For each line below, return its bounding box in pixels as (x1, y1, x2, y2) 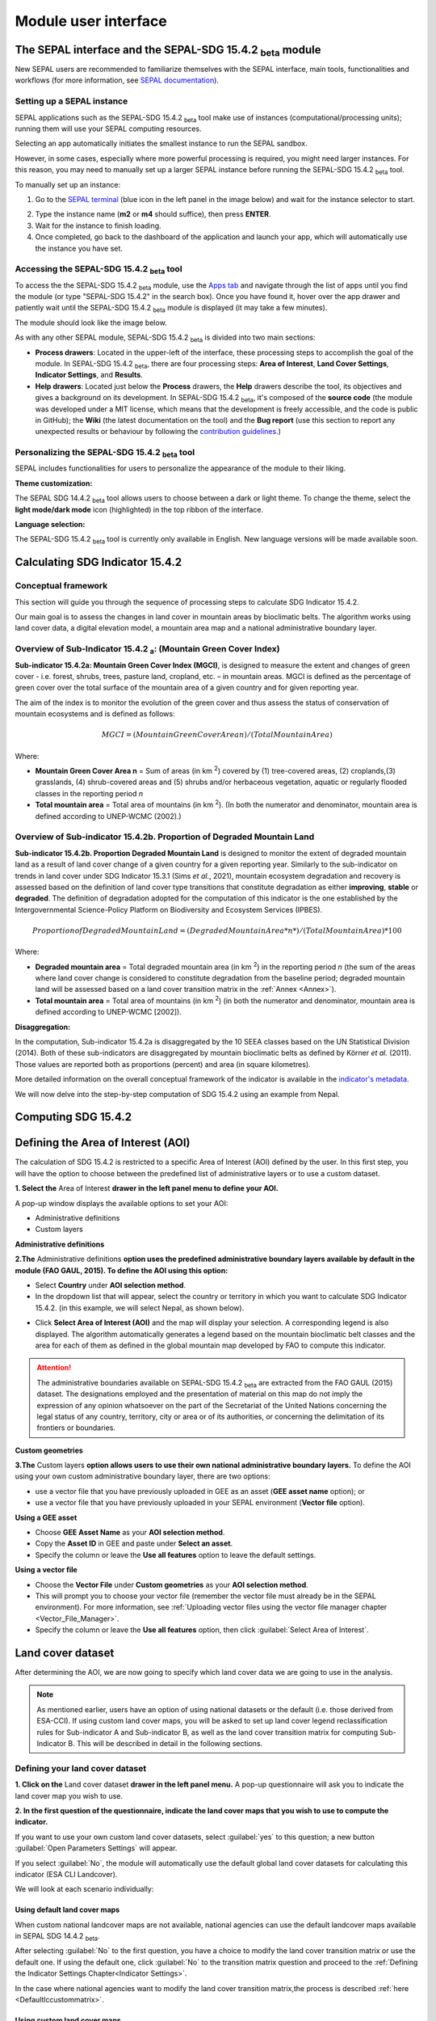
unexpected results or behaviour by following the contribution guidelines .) (35, 427, 282, 437)
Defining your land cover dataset (15, 1762, 147, 1774)
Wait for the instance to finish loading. (35, 221, 161, 230)
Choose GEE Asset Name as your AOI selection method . (35, 1528, 225, 1538)
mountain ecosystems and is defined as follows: (15, 709, 175, 719)
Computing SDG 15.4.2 (15, 1110, 132, 1124)
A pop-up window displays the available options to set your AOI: (15, 1198, 228, 1208)
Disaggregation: (15, 1022, 71, 1032)
